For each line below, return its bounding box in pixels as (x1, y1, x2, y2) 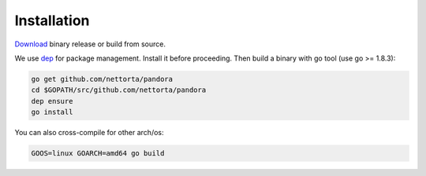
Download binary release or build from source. (14, 39, 166, 49)
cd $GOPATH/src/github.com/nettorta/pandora (31, 86, 207, 94)
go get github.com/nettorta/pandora (31, 75, 174, 83)
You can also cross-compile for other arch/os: (14, 128, 165, 137)
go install (31, 108, 73, 117)
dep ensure (31, 97, 73, 105)
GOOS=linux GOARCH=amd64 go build (31, 149, 165, 158)
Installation (14, 12, 90, 29)
